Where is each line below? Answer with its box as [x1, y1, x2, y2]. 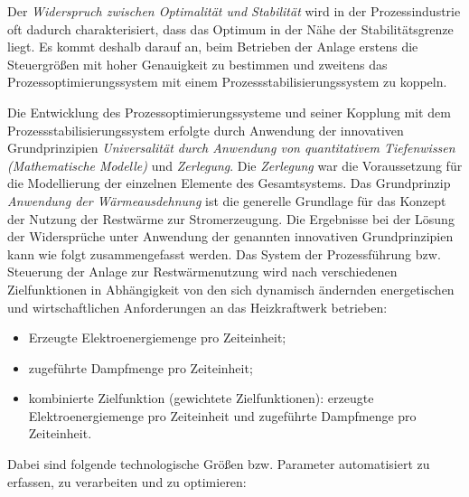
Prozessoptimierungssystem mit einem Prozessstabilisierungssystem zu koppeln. [7, 72, 447, 91]
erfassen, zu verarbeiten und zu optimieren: [7, 472, 247, 491]
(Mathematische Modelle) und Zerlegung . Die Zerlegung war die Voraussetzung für [7, 155, 463, 174]
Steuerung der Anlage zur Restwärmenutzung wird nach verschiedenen [7, 262, 398, 281]
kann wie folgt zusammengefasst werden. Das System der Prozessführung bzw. [7, 244, 441, 263]
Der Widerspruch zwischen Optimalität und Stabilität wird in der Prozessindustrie [7, 2, 461, 20]
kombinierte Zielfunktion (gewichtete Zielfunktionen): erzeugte [28, 389, 374, 408]
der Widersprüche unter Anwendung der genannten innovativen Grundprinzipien [7, 227, 454, 246]
